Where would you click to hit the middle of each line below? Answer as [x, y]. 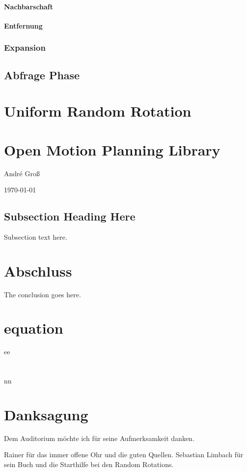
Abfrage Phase [42, 75]
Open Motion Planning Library [112, 149]
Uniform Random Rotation [98, 111]
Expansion [25, 47]
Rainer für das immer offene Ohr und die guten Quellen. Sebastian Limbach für [124, 455]
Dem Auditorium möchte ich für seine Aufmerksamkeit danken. [99, 438]
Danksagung [46, 414]
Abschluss [38, 270]
